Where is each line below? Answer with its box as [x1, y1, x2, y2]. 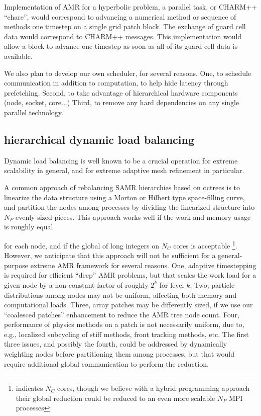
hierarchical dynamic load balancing [4, 131, 195, 147]
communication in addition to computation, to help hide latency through [4, 77, 228, 88]
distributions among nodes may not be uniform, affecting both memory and [4, 289, 237, 300]
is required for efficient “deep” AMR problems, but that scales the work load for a [4, 270, 256, 280]
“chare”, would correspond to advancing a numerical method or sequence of [4, 11, 236, 22]
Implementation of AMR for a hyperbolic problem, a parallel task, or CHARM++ [4, 2, 257, 12]
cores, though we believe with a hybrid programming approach [57, 383, 250, 393]
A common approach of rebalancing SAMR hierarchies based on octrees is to [4, 182, 240, 192]
